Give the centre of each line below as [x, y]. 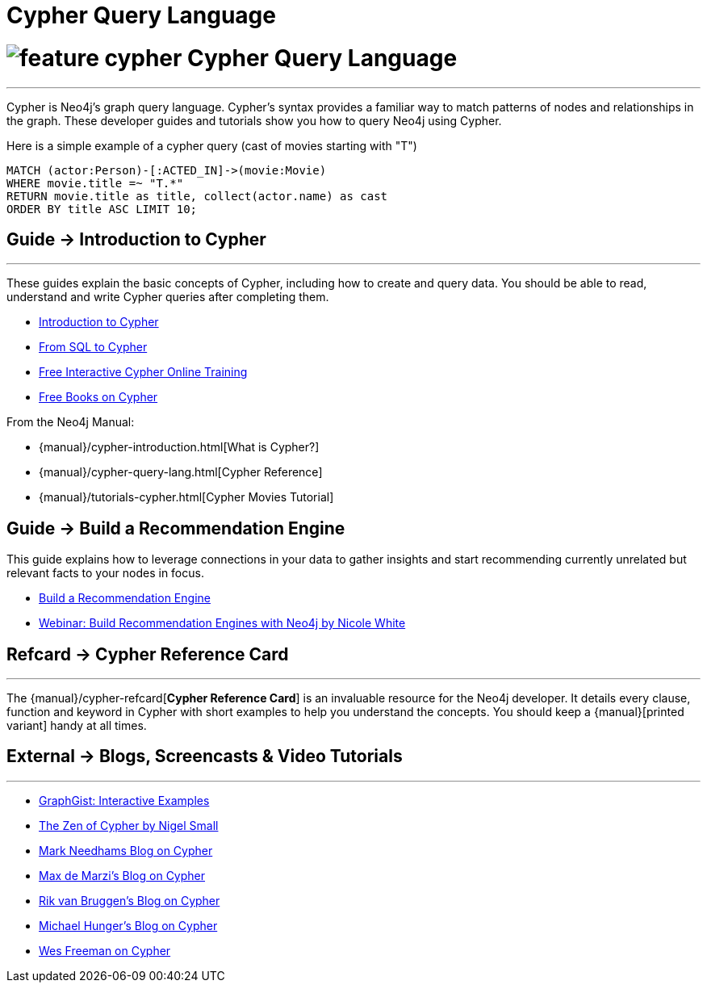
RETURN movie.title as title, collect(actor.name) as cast [197, 196]
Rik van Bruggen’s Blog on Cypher [130, 900]
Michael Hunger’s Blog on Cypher [128, 925]
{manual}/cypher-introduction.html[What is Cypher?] [179, 447]
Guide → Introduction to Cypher [136, 239]
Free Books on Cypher [98, 397]
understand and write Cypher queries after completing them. [168, 297]
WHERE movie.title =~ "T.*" [95, 183]
